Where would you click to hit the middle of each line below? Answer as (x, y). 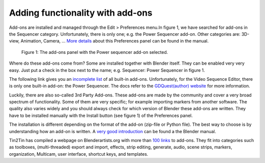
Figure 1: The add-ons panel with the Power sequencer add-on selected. (95, 52)
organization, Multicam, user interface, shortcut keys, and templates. (79, 154)
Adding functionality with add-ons (81, 13)
